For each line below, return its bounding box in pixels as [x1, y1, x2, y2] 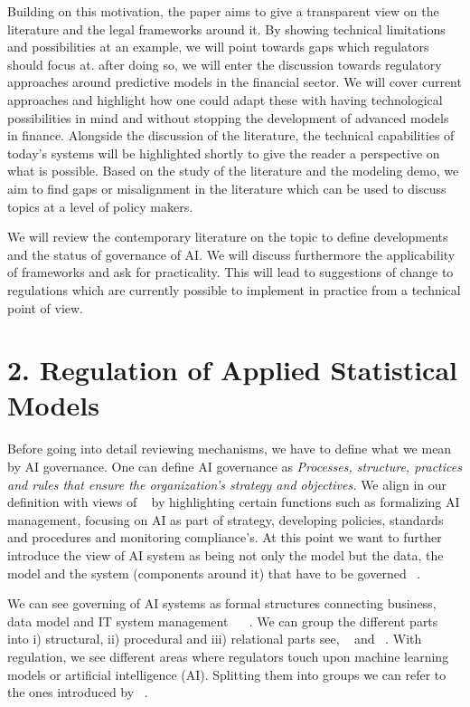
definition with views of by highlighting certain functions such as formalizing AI [7, 492, 460, 511]
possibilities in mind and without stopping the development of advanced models [7, 108, 449, 127]
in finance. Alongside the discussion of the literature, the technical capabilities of [7, 126, 455, 145]
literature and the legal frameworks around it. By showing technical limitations [7, 19, 446, 38]
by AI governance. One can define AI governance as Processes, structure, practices [7, 457, 462, 475]
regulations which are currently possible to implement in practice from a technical [7, 280, 461, 299]
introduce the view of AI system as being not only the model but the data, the [7, 545, 444, 564]
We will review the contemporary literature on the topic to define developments [7, 227, 448, 246]
